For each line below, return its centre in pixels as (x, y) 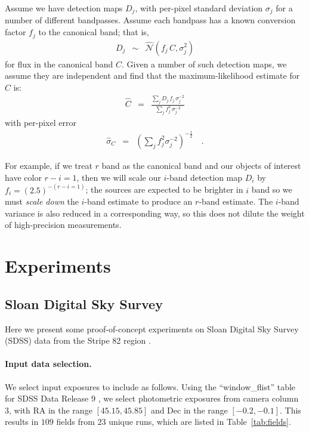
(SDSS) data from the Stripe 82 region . (78, 340)
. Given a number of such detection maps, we (204, 64)
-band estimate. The (236, 201)
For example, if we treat (49, 165)
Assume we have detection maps (64, 8)
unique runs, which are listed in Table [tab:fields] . (200, 422)
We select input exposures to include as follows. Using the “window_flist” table (150, 386)
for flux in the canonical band (59, 64)
